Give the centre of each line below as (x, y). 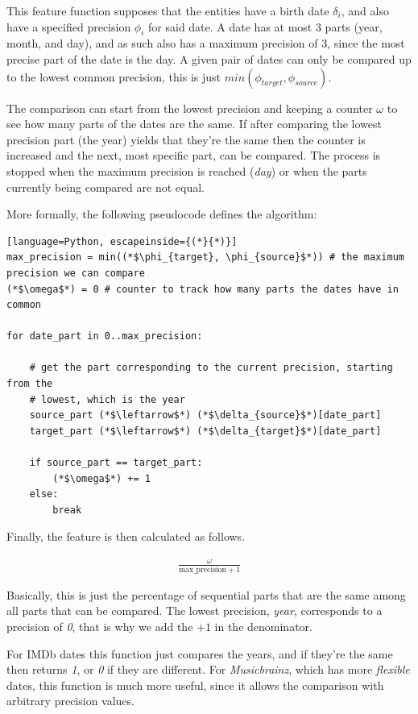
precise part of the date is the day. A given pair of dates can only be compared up (209, 58)
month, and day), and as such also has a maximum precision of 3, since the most (206, 43)
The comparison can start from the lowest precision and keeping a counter (190, 108)
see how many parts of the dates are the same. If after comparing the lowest (194, 124)
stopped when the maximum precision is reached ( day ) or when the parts (187, 170)
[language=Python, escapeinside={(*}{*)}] (122, 241)
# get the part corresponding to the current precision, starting (211, 368)
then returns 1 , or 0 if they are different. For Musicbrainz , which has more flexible (208, 669)
